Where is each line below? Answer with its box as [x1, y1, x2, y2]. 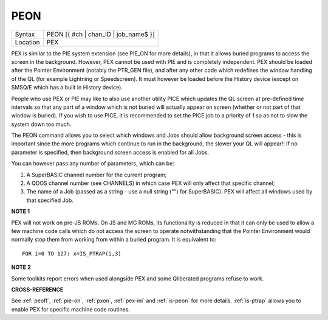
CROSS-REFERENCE [11, 286, 64, 293]
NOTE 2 [11, 263, 31, 271]
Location [15, 38, 40, 46]
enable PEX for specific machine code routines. [11, 305, 131, 313]
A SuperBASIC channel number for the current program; [26, 171, 167, 178]
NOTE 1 [11, 207, 30, 215]
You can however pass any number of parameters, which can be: [11, 160, 174, 167]
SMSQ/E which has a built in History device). [11, 84, 123, 91]
